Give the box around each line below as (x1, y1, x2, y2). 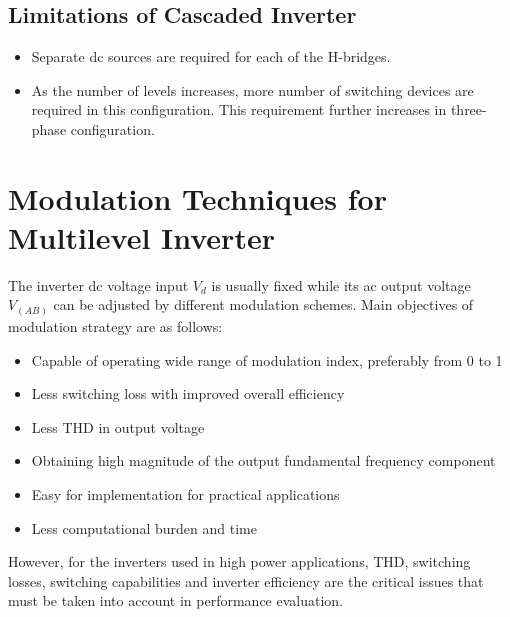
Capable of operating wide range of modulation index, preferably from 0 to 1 (31, 349, 503, 370)
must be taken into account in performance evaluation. (8, 590, 343, 611)
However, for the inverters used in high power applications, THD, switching (8, 551, 471, 572)
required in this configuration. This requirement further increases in (31, 99, 447, 120)
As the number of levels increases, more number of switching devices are (31, 79, 474, 100)
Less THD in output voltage (31, 416, 205, 437)
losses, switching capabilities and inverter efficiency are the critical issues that (8, 570, 484, 591)
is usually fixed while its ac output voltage (211, 274, 471, 295)
